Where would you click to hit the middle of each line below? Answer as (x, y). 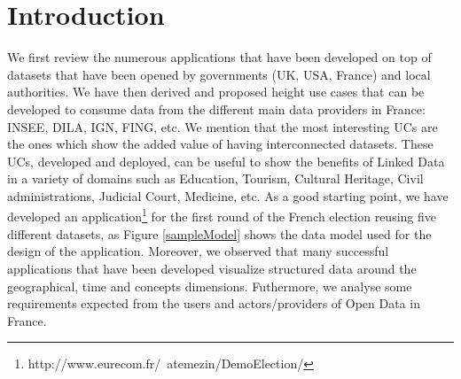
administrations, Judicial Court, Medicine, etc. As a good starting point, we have (228, 195)
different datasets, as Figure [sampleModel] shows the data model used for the (219, 233)
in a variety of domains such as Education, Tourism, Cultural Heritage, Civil (215, 178)
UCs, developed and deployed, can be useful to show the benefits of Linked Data (226, 161)
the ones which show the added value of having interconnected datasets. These (220, 144)
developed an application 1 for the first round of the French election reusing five (222, 215)
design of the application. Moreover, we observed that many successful (198, 251)
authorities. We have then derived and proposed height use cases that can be (216, 92)
